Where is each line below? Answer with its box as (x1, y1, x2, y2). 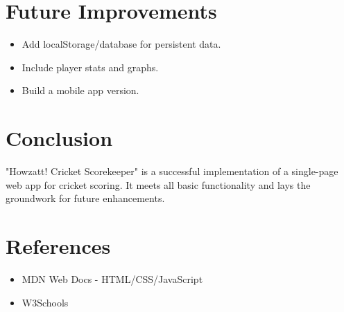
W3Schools (21, 295, 69, 309)
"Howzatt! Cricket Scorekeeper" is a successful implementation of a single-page (6, 164, 338, 178)
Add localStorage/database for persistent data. (21, 37, 221, 51)
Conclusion (6, 124, 113, 152)
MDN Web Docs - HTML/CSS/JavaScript (21, 271, 203, 286)
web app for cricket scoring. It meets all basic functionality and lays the (6, 177, 311, 192)
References (6, 232, 111, 259)
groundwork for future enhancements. (6, 191, 165, 205)
